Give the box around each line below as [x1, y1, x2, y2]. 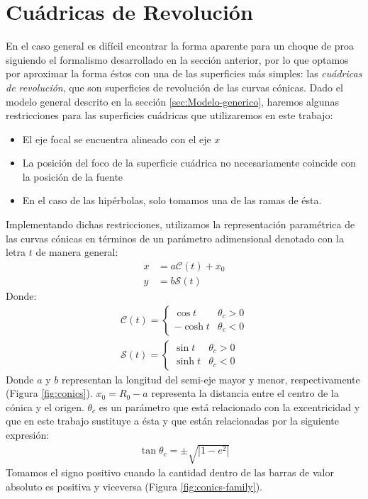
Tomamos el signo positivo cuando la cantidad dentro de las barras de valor [6, 465, 334, 480]
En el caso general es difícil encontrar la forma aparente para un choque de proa [6, 38, 355, 53]
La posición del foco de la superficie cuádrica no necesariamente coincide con [22, 155, 356, 170]
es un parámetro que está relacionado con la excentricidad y [99, 399, 360, 414]
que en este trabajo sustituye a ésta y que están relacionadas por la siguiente [6, 413, 340, 428]
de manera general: [35, 245, 118, 259]
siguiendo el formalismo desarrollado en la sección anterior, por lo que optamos [6, 52, 349, 67]
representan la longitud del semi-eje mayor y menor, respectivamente [61, 371, 360, 386]
